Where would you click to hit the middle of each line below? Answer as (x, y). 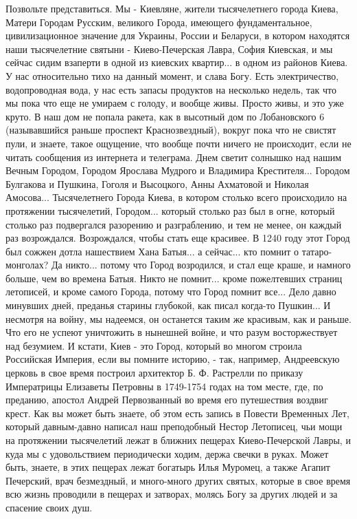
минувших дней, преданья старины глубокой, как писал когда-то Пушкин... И (168, 305)
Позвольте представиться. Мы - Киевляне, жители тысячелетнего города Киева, (172, 8)
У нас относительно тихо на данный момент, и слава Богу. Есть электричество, (172, 75)
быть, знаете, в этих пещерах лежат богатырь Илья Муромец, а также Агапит (168, 467)
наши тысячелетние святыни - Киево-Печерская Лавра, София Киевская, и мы (169, 49)
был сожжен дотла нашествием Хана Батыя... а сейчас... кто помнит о (152, 251)
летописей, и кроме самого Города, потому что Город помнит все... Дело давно (171, 292)
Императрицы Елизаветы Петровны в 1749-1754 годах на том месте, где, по (164, 386)
